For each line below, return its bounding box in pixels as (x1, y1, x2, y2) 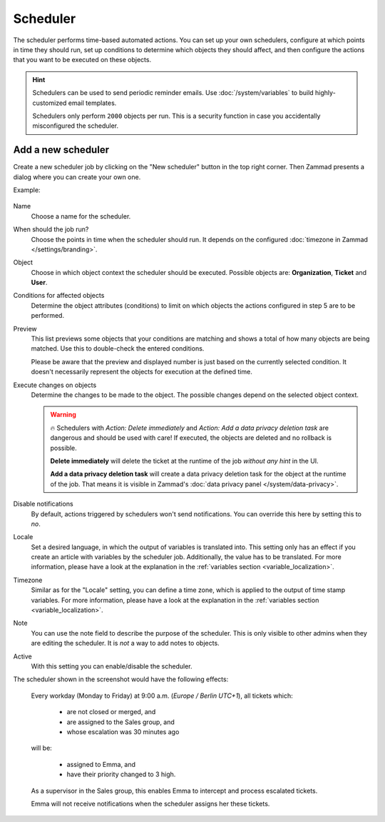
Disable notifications (13, 500, 74, 508)
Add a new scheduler (13, 144, 110, 156)
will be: (31, 743, 53, 753)
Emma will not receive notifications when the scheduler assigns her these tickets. (31, 799, 270, 808)
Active (13, 652, 32, 661)
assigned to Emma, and (66, 760, 135, 768)
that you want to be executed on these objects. (13, 56, 152, 64)
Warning (50, 411, 76, 419)
